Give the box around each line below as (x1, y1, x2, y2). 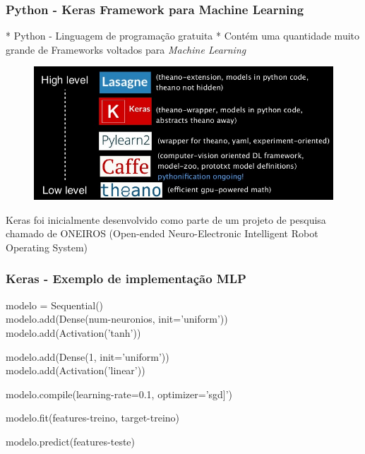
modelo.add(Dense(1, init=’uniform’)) (6, 349, 169, 364)
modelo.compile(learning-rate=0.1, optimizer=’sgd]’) (6, 386, 233, 401)
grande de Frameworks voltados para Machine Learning (6, 42, 246, 56)
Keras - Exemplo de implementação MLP (6, 270, 246, 287)
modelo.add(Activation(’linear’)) (6, 363, 145, 378)
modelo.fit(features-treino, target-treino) (6, 410, 180, 425)
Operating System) (6, 239, 88, 254)
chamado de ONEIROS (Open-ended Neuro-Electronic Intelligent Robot (6, 226, 318, 241)
